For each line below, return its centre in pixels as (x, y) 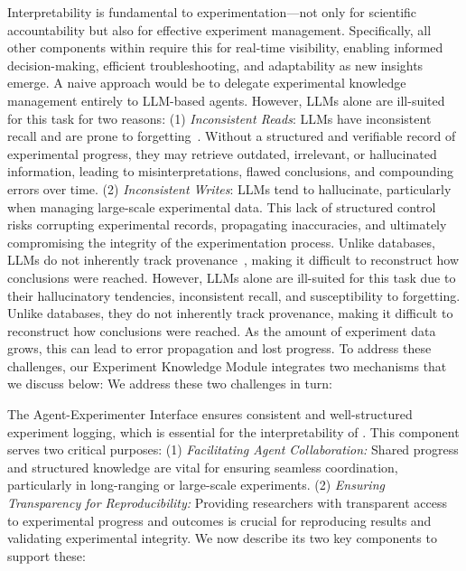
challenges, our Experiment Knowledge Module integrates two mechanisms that (227, 365)
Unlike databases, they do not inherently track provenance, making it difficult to (230, 313)
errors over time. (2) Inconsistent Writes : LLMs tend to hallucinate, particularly (229, 188)
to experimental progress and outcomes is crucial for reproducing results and (219, 520)
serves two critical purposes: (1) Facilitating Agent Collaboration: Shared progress (233, 449)
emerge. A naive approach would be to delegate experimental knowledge (207, 83)
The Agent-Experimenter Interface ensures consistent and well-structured (210, 414)
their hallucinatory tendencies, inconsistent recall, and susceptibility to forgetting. (234, 295)
